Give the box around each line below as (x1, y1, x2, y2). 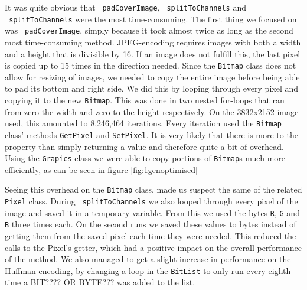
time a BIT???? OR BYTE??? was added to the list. (5, 276, 195, 288)
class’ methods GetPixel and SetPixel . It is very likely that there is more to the (5, 128, 298, 141)
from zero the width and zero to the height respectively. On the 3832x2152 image (5, 105, 299, 118)
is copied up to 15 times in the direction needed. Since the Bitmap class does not (5, 59, 296, 71)
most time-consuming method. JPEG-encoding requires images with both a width (5, 35, 301, 48)
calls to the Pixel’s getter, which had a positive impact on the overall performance (5, 241, 302, 253)
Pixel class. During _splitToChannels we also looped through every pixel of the (5, 195, 298, 207)
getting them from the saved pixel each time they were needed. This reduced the (5, 230, 296, 242)
